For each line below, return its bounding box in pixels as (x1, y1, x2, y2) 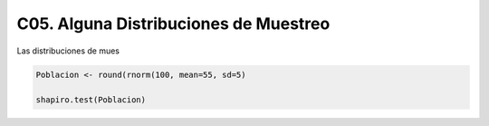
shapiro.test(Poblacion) (35, 95, 147, 105)
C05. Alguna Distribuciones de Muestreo (16, 14, 331, 34)
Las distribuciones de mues (16, 45, 120, 56)
